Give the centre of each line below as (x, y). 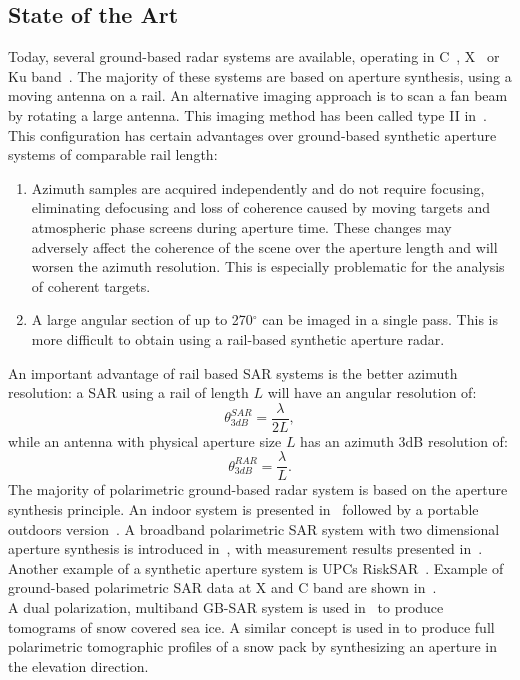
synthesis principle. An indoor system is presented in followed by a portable (243, 509)
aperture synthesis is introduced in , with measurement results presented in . (245, 548)
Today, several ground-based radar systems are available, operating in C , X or (254, 56)
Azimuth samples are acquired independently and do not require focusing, (258, 187)
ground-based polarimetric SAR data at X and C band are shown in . (222, 587)
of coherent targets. (91, 285)
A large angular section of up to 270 (142, 319)
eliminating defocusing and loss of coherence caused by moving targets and (260, 207)
